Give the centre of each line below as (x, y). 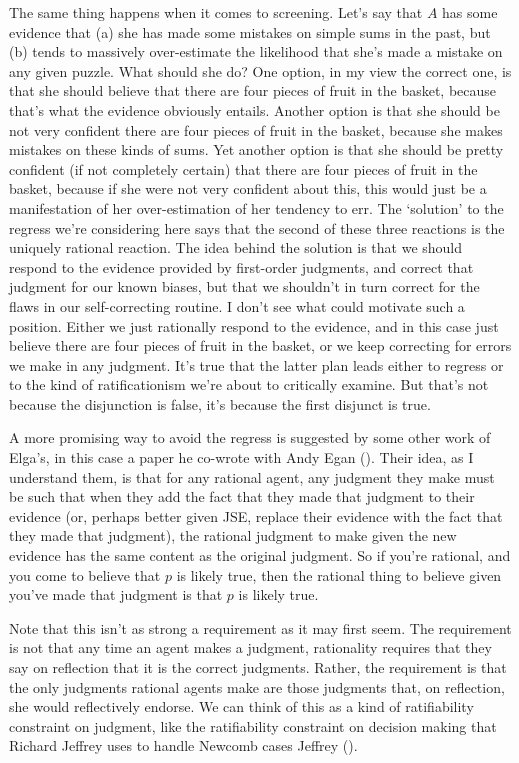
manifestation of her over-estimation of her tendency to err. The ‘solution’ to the (256, 207)
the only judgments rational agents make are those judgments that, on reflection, (257, 686)
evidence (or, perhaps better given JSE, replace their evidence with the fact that (256, 515)
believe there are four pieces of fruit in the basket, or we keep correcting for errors (260, 345)
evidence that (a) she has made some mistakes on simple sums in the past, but (250, 31)
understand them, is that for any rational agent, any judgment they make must (252, 476)
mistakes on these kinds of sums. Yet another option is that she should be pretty (256, 149)
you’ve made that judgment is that (116, 594)
